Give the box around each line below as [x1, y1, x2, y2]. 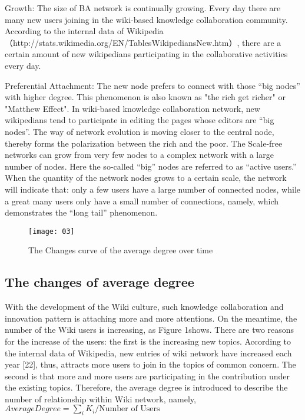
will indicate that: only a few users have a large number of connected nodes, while [5, 183, 300, 195]
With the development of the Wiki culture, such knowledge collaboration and [5, 300, 284, 313]
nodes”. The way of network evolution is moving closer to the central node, [5, 125, 274, 137]
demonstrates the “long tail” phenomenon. [5, 206, 158, 219]
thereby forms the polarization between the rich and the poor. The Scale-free [5, 137, 283, 149]
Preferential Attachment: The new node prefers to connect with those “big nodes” [5, 79, 300, 91]
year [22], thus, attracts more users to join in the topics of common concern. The [5, 358, 296, 371]
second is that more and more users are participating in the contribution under [5, 369, 290, 382]
